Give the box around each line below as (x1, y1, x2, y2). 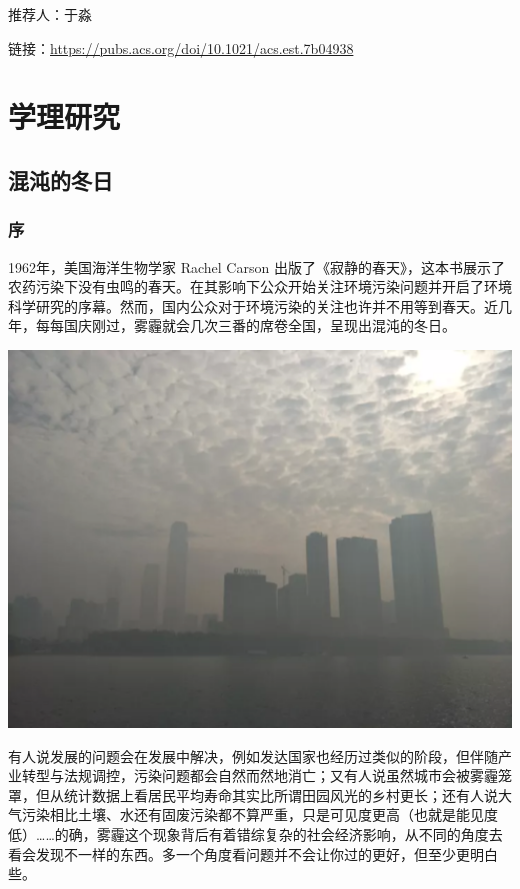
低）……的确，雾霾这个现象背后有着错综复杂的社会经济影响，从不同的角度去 (8, 823, 503, 844)
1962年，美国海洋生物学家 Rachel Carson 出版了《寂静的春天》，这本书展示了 (8, 256, 505, 277)
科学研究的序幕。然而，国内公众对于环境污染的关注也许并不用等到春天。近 (8, 295, 498, 316)
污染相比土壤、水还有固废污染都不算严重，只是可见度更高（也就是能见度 (21, 804, 498, 825)
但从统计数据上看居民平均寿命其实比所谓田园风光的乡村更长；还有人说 (35, 784, 498, 805)
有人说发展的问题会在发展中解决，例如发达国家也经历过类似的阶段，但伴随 (8, 745, 498, 766)
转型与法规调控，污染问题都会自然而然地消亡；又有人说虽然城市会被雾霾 (21, 765, 498, 786)
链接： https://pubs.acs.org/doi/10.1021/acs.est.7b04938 (8, 37, 354, 58)
